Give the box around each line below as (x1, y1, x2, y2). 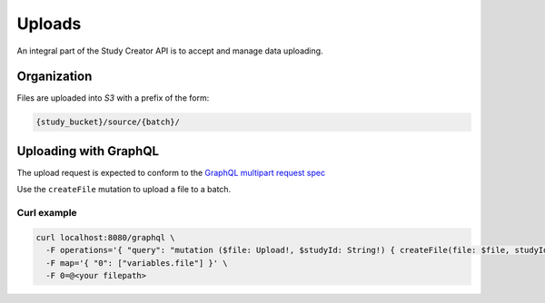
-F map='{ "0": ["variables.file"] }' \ (45, 258, 228, 268)
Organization (16, 69, 93, 84)
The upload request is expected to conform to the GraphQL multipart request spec (16, 167, 326, 178)
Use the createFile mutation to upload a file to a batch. (16, 184, 232, 195)
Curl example (16, 207, 77, 220)
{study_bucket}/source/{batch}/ (35, 117, 181, 127)
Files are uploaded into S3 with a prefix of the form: (16, 93, 210, 103)
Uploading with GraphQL (16, 143, 159, 159)
